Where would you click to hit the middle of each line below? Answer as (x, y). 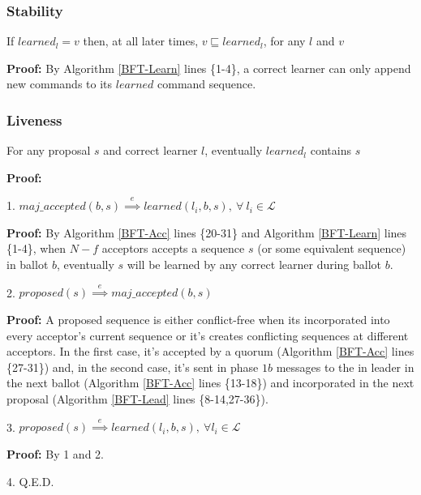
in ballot (28, 264)
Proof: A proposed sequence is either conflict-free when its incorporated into (198, 319)
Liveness (34, 119)
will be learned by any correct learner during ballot (254, 264)
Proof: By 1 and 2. (55, 453)
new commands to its (60, 84)
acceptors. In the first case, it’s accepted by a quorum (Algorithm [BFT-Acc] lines (210, 351)
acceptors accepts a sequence (173, 248)
